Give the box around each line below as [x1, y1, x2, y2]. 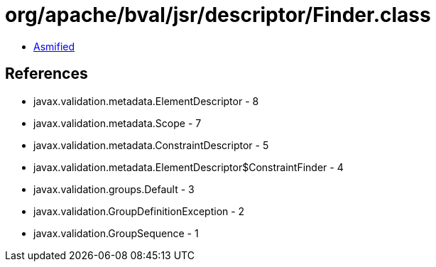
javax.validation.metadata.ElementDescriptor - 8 [33, 94, 259, 107]
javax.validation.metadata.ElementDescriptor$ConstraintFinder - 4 [33, 160, 344, 173]
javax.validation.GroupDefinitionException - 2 [33, 205, 245, 217]
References [5, 65, 88, 83]
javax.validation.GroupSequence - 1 [33, 227, 199, 239]
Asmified [33, 40, 75, 53]
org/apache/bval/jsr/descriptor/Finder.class [5, 3, 431, 27]
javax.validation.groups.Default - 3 [33, 182, 195, 195]
